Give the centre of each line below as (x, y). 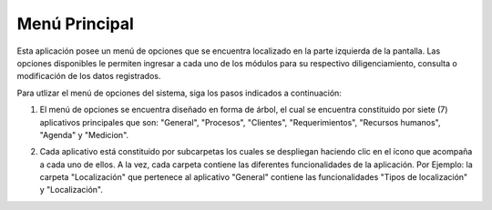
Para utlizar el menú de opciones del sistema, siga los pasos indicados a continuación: (179, 93)
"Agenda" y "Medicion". (84, 135)
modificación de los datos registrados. (89, 76)
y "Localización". (72, 190)
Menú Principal (75, 24)
